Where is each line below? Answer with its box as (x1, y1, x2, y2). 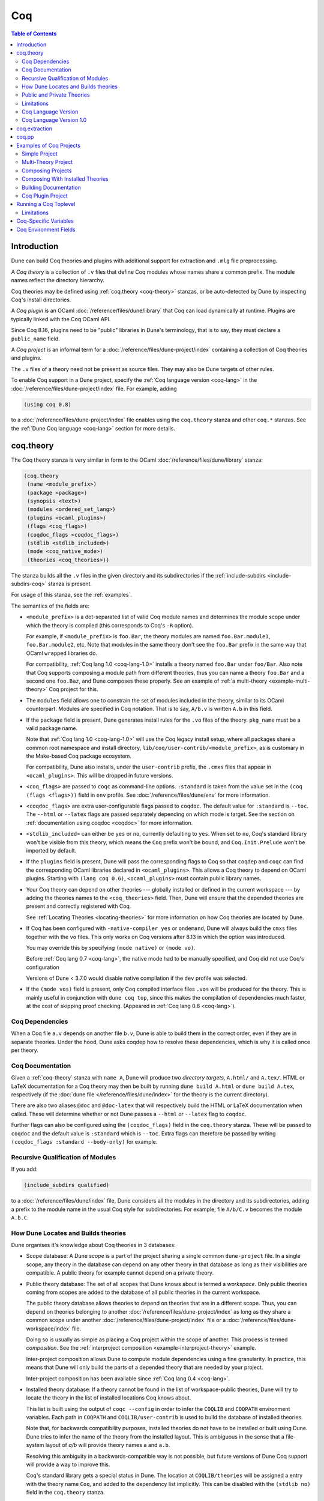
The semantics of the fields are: (11, 602, 90, 609)
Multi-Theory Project (22, 159, 73, 166)
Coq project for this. (49, 686, 98, 693)
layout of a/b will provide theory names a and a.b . (45, 1442, 170, 1449)
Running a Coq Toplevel (16, 201, 76, 208)
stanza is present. (47, 580, 92, 588)
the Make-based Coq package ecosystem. (26, 752, 132, 760)
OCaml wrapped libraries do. (26, 649, 98, 657)
